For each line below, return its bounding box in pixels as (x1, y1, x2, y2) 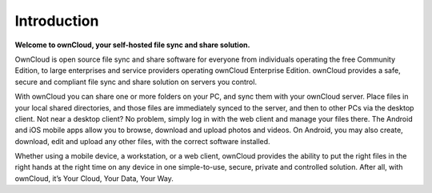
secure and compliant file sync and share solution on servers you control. (14, 77, 258, 86)
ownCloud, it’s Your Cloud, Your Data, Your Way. (14, 173, 174, 183)
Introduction (14, 12, 99, 30)
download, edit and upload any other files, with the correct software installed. (14, 136, 271, 146)
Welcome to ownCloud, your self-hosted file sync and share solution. (14, 40, 250, 50)
